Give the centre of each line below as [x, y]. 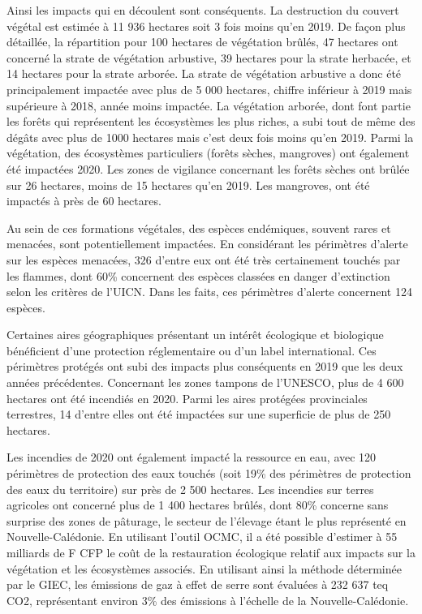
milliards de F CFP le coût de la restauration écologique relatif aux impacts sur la [211, 552]
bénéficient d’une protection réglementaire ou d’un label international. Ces [192, 350]
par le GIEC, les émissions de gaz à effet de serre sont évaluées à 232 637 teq [198, 584]
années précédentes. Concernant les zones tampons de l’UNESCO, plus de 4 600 [205, 382]
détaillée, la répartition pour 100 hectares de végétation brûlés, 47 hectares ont [202, 42]
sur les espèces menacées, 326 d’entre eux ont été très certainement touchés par [204, 259]
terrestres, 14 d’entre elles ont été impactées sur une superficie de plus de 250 [199, 414]
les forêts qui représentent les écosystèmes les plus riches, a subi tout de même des [211, 121]
